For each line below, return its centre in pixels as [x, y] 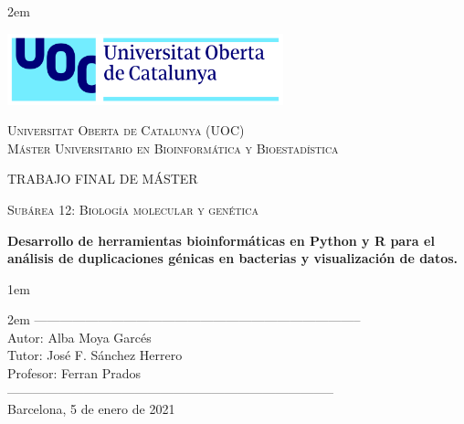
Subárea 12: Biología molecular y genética [133, 209]
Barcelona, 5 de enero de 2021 [91, 409]
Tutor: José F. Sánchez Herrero [95, 355]
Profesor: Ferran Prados [74, 373]
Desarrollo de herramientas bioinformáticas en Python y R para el [221, 240]
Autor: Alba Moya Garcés [79, 337]
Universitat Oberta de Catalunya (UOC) [126, 130]
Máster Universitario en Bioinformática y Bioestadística [173, 148]
